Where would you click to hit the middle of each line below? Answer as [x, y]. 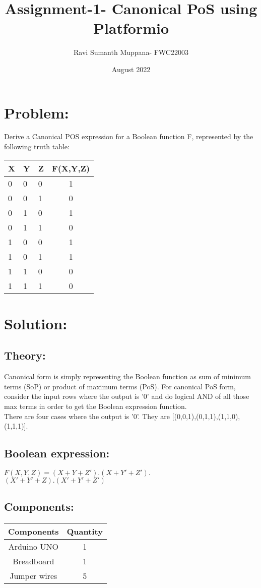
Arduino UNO [33, 547]
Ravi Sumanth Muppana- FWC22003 [131, 52]
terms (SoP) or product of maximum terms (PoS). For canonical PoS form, [120, 386]
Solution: [36, 323]
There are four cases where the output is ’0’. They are [87, 416]
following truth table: [37, 146]
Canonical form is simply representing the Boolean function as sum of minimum [127, 376]
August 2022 [131, 69]
